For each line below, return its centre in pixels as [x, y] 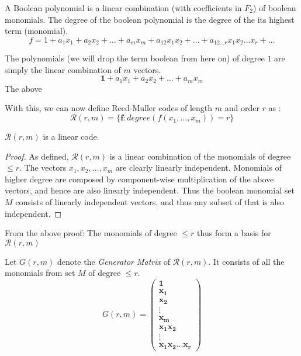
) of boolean [274, 8]
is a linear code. [71, 136]
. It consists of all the [246, 261]
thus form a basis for [234, 233]
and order [242, 108]
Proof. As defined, [37, 156]
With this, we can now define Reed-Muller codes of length [109, 108]
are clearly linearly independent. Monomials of [198, 167]
